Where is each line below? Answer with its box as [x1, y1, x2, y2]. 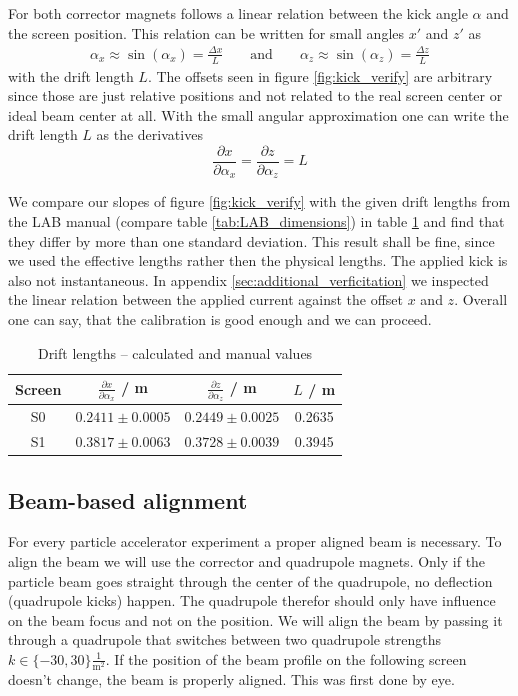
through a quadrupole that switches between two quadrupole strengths [8, 629, 441, 650]
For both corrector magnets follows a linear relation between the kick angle [8, 3, 468, 23]
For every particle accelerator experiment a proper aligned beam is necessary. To [8, 531, 502, 552]
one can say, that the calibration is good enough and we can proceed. [8, 309, 432, 330]
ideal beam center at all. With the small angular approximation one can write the [8, 104, 509, 125]
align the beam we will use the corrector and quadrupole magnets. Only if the [8, 550, 486, 571]
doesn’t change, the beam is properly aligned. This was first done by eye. [8, 669, 455, 690]
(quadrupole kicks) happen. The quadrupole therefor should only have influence [8, 590, 496, 611]
